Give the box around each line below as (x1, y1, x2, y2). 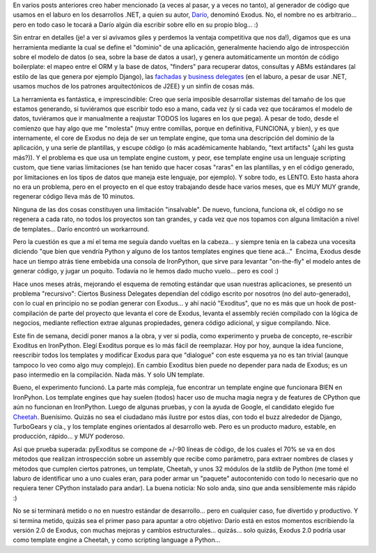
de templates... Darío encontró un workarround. (13, 225, 150, 233)
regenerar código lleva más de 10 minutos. (13, 192, 135, 201)
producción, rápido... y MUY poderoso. (13, 432, 125, 441)
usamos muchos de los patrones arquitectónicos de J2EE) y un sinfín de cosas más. (13, 82, 255, 91)
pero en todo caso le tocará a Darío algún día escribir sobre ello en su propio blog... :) (13, 20, 258, 29)
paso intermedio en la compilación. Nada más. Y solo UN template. (13, 370, 205, 379)
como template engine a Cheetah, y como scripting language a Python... (13, 536, 221, 544)
